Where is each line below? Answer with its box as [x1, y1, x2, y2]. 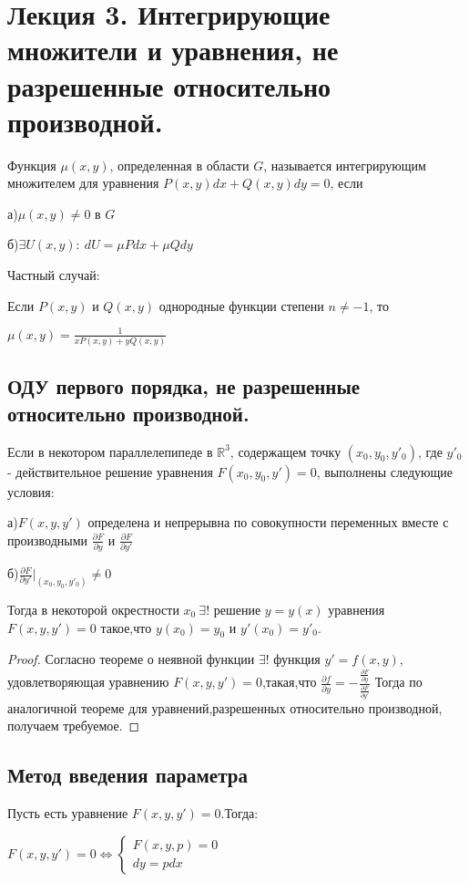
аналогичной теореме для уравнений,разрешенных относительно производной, [7, 698, 443, 717]
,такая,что [261, 672, 317, 691]
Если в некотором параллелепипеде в [7, 441, 213, 461]
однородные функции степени [158, 296, 324, 315]
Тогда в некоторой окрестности [7, 600, 179, 619]
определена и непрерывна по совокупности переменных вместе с [87, 513, 449, 532]
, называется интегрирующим [263, 155, 426, 174]
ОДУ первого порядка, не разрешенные [7, 372, 361, 400]
